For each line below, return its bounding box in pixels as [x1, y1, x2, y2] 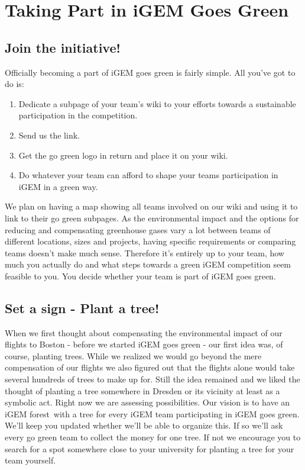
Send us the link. [18, 128, 80, 141]
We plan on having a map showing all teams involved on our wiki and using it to [5, 200, 298, 213]
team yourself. [5, 454, 56, 466]
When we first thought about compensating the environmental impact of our [5, 326, 283, 339]
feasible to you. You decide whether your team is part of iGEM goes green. [5, 269, 276, 282]
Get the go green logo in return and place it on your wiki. [18, 149, 228, 161]
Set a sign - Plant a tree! [5, 298, 160, 317]
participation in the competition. [18, 109, 138, 121]
